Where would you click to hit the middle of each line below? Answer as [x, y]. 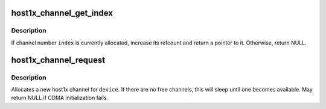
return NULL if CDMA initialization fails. [60, 98]
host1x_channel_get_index [62, 13]
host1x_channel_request [58, 60]
